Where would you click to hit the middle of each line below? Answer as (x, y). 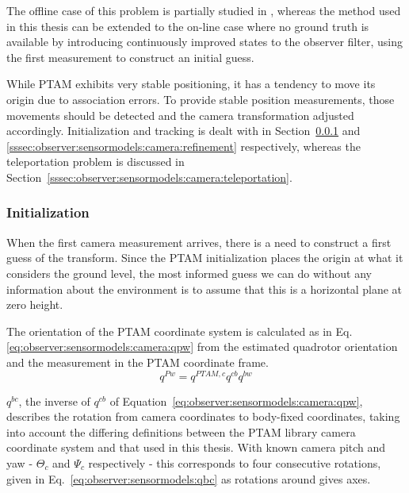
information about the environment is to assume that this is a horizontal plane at (204, 289)
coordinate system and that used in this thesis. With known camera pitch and (196, 447)
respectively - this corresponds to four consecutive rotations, (235, 462)
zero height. (35, 304)
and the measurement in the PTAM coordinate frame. (138, 362)
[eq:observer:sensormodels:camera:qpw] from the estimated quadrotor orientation (202, 347)
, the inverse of (54, 401)
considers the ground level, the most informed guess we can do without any (189, 273)
